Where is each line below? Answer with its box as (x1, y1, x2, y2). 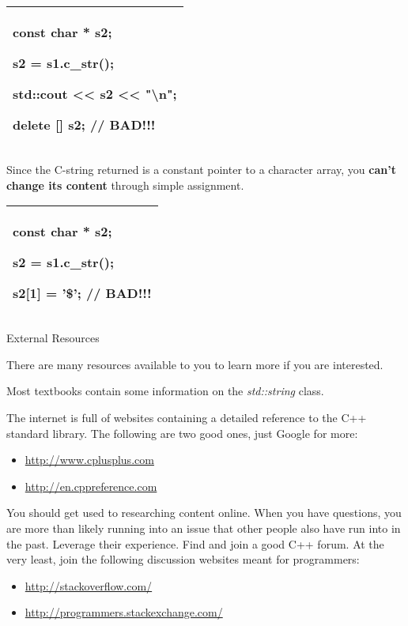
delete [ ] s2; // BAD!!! (13, 115, 156, 134)
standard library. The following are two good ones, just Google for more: (6, 424, 358, 441)
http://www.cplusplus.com (25, 451, 154, 468)
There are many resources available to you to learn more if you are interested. (6, 356, 383, 372)
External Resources (6, 330, 100, 346)
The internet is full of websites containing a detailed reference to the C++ (6, 409, 367, 425)
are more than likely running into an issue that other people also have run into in (6, 519, 401, 536)
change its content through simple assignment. (6, 176, 244, 193)
